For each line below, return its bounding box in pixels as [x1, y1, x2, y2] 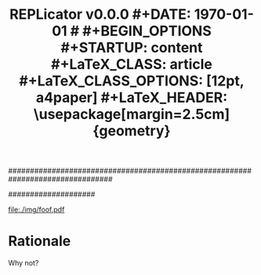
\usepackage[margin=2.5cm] [33, 106, 230, 123]
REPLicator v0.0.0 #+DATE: [9, 5, 192, 24]
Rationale [8, 233, 71, 250]
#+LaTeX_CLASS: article [50, 56, 213, 74]
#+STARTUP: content [60, 39, 203, 56]
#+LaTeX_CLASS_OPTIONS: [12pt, [19, 72, 245, 90]
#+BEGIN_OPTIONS [82, 22, 212, 40]
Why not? [8, 259, 39, 268]
